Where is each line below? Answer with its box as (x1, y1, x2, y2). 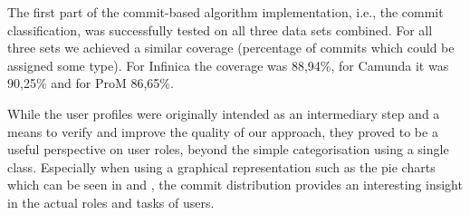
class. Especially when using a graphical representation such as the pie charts (7, 157, 436, 176)
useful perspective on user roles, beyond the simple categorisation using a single (7, 140, 449, 159)
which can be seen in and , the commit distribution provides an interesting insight (7, 175, 463, 194)
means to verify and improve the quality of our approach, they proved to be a (7, 122, 438, 141)
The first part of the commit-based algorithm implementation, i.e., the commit (7, 3, 444, 21)
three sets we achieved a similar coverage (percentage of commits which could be (7, 38, 455, 57)
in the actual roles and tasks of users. (7, 192, 215, 211)
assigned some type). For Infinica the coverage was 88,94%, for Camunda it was (7, 55, 449, 74)
